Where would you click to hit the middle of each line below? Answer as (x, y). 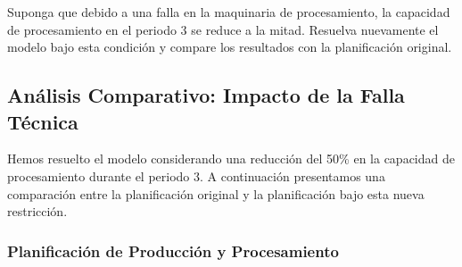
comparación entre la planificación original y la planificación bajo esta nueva (216, 193)
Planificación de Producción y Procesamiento (173, 250)
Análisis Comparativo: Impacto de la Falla (206, 95)
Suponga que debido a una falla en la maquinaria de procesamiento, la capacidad (229, 12)
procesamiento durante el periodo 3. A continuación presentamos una (196, 175)
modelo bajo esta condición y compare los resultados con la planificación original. (230, 47)
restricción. (37, 211)
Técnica (43, 121)
